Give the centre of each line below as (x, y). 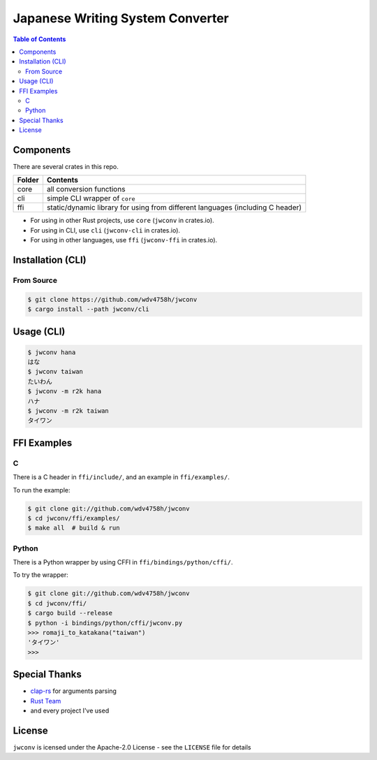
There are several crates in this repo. (66, 166)
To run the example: (42, 490)
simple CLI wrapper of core (91, 198)
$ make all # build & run (74, 528)
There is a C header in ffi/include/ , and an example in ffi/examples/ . (121, 477)
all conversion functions (86, 189)
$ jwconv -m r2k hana (65, 392)
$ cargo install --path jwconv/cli (88, 309)
